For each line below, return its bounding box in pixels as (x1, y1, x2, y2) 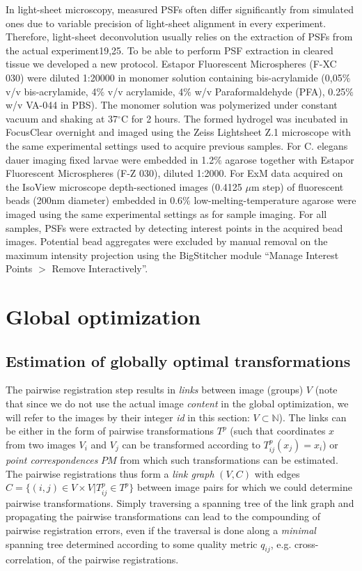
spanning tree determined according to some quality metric (6, 536, 258, 551)
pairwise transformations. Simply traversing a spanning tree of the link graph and (6, 495, 354, 510)
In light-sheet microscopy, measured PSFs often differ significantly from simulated (6, 2, 354, 16)
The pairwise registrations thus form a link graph (6, 466, 214, 480)
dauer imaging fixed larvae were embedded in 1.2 (6, 152, 214, 166)
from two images (6, 437, 76, 451)
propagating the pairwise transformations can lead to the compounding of (6, 509, 320, 524)
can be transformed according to (122, 437, 260, 451)
